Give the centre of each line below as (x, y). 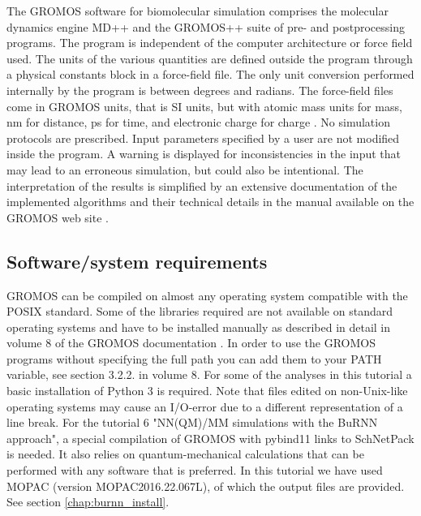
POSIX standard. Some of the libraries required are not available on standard (200, 311)
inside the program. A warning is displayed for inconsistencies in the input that (204, 154)
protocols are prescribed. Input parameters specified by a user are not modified (203, 138)
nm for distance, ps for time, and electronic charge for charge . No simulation (198, 122)
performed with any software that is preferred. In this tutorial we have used (195, 470)
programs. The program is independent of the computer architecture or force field (210, 43)
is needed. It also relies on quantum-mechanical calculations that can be (185, 454)
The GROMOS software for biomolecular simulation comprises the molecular (198, 11)
